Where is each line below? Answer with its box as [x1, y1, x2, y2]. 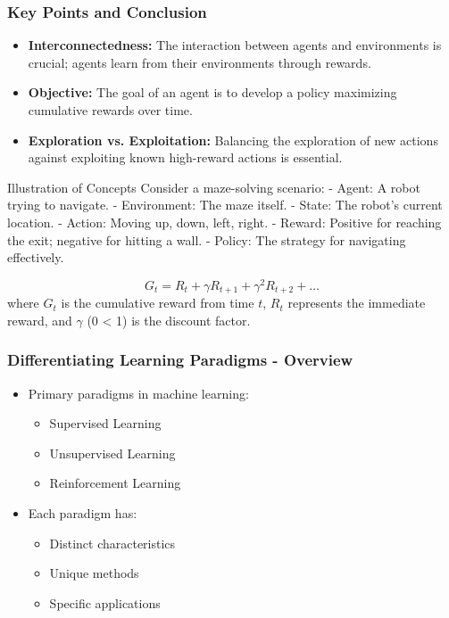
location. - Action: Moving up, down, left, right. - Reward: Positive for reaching [7, 212, 442, 231]
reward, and [7, 310, 72, 329]
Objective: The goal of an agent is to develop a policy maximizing [28, 83, 397, 102]
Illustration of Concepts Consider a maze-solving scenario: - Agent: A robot [7, 177, 420, 196]
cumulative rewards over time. [28, 101, 193, 119]
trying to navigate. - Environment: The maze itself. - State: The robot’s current [7, 195, 443, 214]
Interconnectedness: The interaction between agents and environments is [28, 36, 442, 54]
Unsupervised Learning [49, 443, 176, 462]
